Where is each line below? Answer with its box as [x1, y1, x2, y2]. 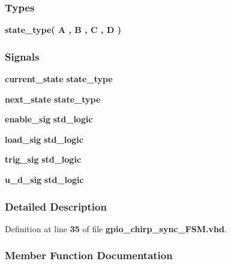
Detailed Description [5, 199, 107, 214]
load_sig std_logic [5, 133, 83, 145]
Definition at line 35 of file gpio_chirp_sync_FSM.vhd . [5, 222, 227, 235]
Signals [5, 49, 40, 64]
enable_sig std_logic [5, 113, 93, 125]
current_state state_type [5, 73, 113, 85]
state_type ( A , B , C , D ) [5, 23, 121, 36]
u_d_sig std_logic [5, 173, 84, 185]
